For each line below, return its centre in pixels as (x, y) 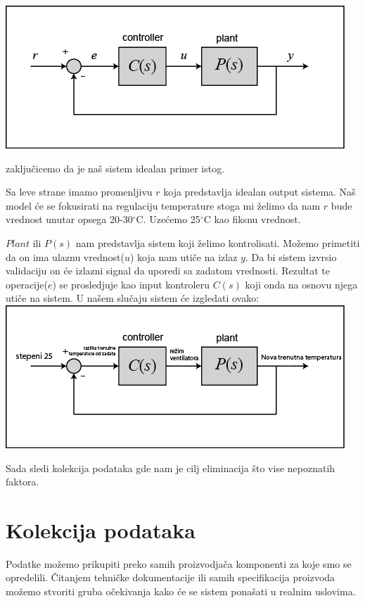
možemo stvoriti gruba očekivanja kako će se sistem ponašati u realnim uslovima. (181, 591)
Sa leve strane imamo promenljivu (79, 192)
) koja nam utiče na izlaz (184, 256)
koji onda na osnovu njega (301, 284)
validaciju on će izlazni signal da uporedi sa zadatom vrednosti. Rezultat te (168, 271)
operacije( (27, 284)
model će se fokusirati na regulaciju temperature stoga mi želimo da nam (163, 205)
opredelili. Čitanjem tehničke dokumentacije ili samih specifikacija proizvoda (171, 577)
